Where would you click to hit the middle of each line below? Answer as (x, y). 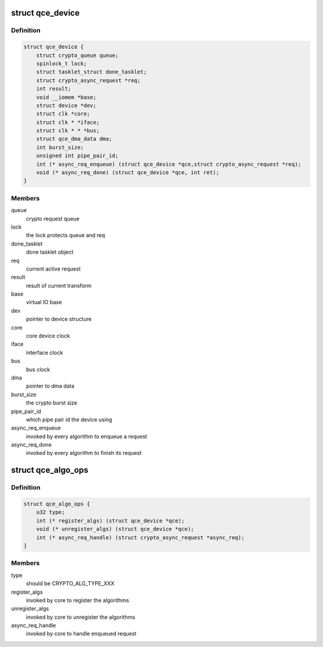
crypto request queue (53, 218)
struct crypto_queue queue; (77, 55)
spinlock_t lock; (62, 63)
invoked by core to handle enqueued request (81, 634)
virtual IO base (44, 302)
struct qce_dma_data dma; (74, 139)
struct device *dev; (66, 105)
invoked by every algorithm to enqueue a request (87, 436)
